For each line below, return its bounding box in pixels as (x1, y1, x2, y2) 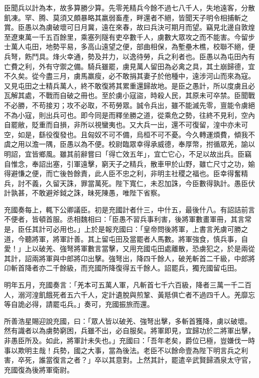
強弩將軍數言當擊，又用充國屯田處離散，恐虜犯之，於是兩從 (59, 243, 255, 254)
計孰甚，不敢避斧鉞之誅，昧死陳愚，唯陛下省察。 (4, 188, 164, 198)
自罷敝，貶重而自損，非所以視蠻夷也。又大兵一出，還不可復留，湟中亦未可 (4, 119, 248, 130)
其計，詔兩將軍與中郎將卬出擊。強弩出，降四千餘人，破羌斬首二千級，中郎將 (4, 253, 255, 263)
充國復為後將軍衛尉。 (4, 364, 74, 375)
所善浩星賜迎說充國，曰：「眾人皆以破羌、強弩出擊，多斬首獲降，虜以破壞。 (4, 315, 252, 326)
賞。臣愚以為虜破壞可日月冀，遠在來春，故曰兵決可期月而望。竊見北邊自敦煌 (4, 22, 255, 32)
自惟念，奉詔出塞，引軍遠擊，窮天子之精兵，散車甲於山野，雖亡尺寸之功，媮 (4, 158, 255, 169)
